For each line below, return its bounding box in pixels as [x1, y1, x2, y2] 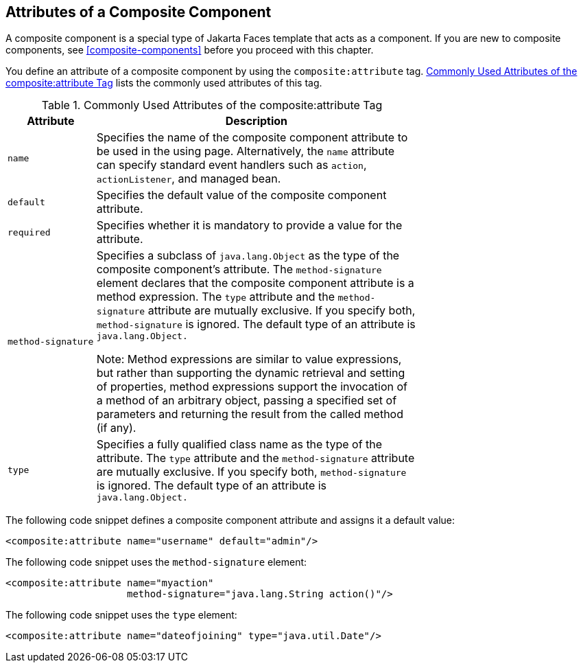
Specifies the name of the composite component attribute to [96, 130, 408, 145]
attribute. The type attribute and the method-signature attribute [96, 451, 415, 465]
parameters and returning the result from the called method [96, 407, 404, 422]
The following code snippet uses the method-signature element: [5, 556, 307, 568]
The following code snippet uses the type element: [5, 609, 237, 621]
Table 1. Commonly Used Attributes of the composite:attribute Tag [41, 98, 383, 113]
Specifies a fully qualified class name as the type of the [96, 437, 383, 452]
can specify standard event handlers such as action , [96, 158, 367, 172]
